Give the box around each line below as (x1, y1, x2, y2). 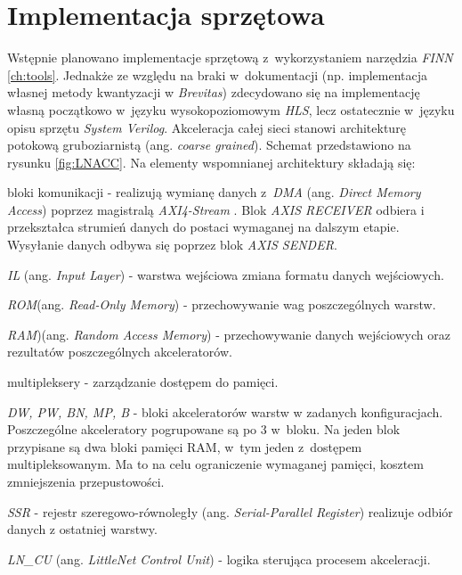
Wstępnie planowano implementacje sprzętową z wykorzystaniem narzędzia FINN (7, 48, 453, 67)
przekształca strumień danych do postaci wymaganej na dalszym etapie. (7, 218, 400, 236)
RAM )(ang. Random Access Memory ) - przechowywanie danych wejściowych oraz (7, 324, 450, 343)
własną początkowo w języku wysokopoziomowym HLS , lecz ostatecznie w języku (7, 100, 455, 119)
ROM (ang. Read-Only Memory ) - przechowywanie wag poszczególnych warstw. (7, 295, 436, 314)
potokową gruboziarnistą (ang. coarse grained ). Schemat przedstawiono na (7, 136, 411, 154)
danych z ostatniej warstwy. (7, 520, 158, 538)
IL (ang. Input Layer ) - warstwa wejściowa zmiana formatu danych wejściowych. (7, 265, 444, 283)
